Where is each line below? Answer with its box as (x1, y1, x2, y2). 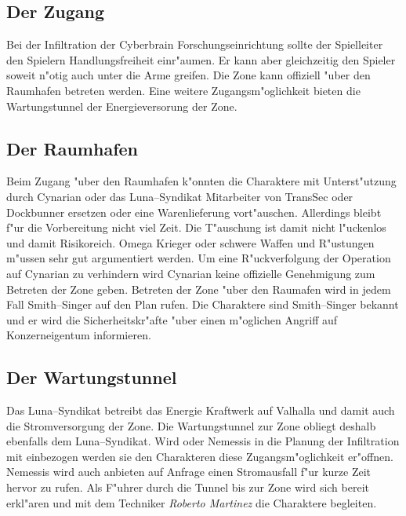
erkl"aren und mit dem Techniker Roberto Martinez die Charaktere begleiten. (6, 494, 377, 511)
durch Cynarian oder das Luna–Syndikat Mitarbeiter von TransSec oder (6, 188, 353, 204)
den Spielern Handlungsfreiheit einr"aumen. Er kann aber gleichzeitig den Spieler (6, 51, 396, 68)
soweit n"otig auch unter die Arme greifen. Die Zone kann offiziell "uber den (6, 67, 371, 83)
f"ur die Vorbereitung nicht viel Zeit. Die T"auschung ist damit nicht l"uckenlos (6, 219, 386, 236)
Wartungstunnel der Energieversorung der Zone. (6, 97, 237, 114)
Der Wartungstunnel (6, 365, 177, 390)
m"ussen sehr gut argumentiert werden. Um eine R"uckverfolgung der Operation (6, 250, 391, 266)
